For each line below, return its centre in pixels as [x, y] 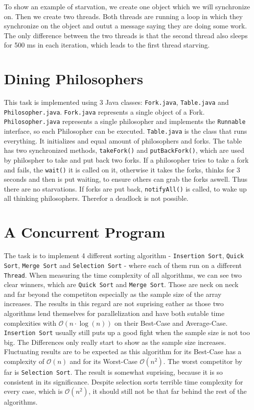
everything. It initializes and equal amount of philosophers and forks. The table [123, 140]
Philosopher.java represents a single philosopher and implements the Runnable [125, 121]
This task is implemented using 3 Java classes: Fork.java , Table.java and [116, 102]
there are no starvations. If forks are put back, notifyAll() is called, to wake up [126, 188]
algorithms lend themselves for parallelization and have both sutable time [114, 313]
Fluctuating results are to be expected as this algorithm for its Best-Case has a [123, 351]
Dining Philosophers [74, 79]
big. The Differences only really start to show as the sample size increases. [115, 342]
